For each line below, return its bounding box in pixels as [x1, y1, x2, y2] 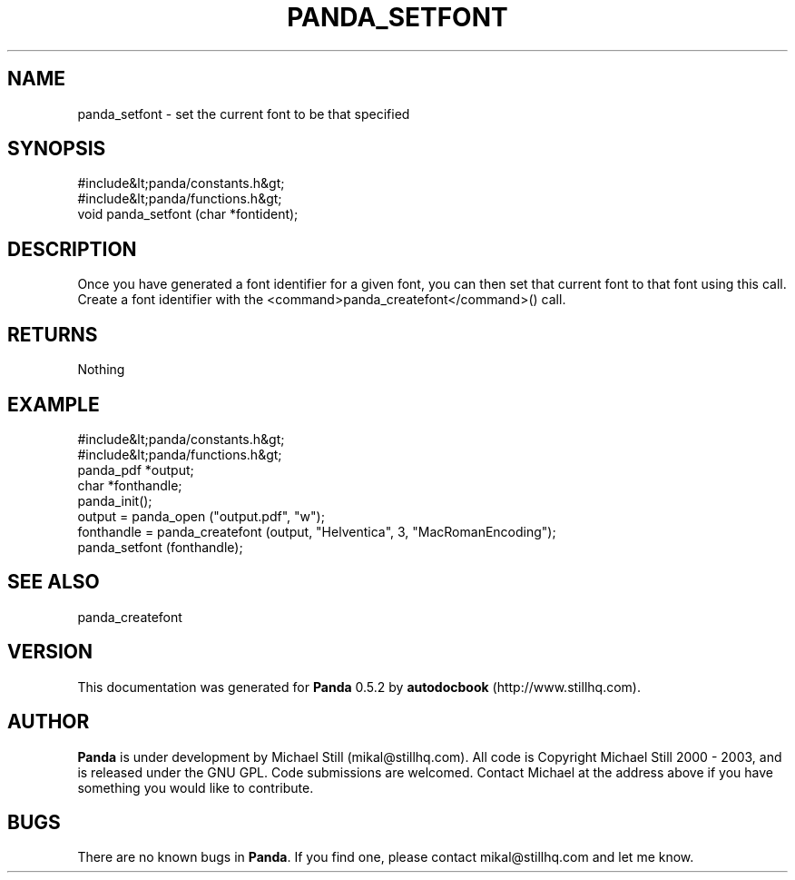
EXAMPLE [7, 392, 100, 416]
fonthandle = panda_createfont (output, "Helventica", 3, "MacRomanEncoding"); [77, 523, 556, 539]
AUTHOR [7, 710, 90, 734]
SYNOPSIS [7, 137, 106, 161]
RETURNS [7, 322, 98, 346]
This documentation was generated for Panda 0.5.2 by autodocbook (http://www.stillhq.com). [77, 678, 641, 695]
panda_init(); [77, 492, 152, 509]
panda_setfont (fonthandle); [77, 539, 243, 555]
